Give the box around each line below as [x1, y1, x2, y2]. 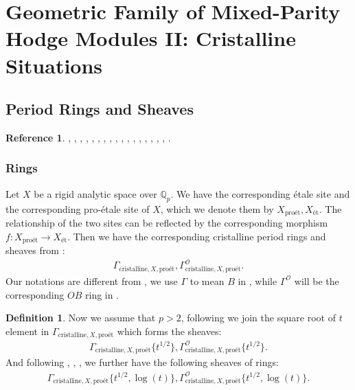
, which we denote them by [160, 201, 274, 216]
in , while [238, 273, 277, 288]
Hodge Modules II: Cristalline [5, 24, 296, 52]
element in [5, 323, 49, 338]
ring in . [85, 287, 119, 301]
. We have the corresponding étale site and [170, 186, 350, 200]
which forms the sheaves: [117, 323, 222, 338]
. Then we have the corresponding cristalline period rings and [67, 229, 326, 243]
